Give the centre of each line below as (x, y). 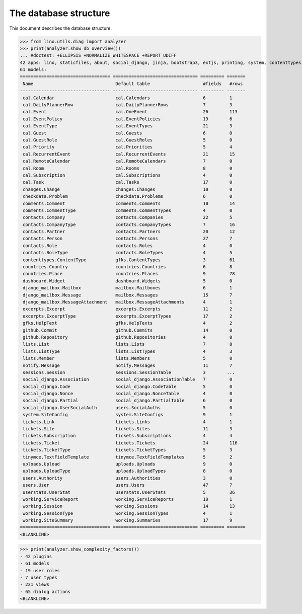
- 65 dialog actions (45, 592)
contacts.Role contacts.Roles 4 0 (128, 246)
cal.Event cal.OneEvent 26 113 (130, 112)
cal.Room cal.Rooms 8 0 (128, 168)
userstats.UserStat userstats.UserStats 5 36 (129, 492)
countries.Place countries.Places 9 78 (129, 274)
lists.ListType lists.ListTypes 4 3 (128, 351)
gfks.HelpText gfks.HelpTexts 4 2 (128, 323)
